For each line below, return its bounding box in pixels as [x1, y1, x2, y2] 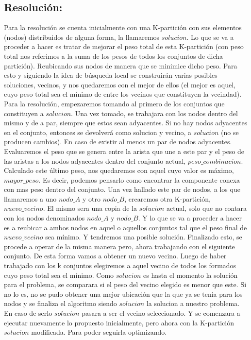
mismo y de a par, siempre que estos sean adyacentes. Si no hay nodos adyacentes [4, 118, 248, 128]
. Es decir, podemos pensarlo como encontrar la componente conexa [38, 174, 240, 185]
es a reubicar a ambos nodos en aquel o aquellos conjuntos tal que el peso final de [4, 222, 247, 232]
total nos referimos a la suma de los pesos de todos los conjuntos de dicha [4, 51, 223, 61]
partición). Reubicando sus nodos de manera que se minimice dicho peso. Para [4, 60, 237, 70]
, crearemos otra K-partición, [124, 193, 211, 204]
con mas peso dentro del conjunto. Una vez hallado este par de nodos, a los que [4, 184, 240, 194]
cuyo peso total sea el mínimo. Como [4, 270, 114, 280]
